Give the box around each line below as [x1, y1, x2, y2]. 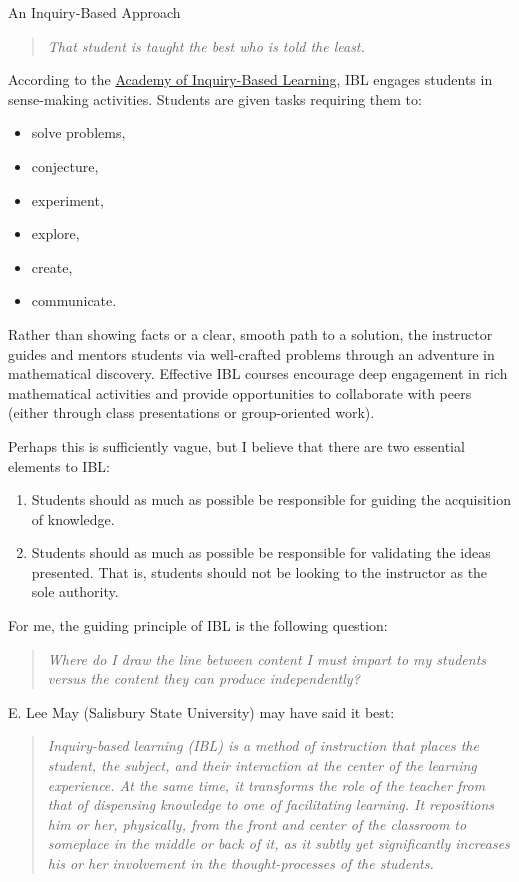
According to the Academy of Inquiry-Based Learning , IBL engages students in [8, 69, 493, 90]
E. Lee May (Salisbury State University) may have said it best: [8, 701, 395, 722]
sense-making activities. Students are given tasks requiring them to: [8, 88, 422, 109]
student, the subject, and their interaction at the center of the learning [47, 755, 477, 776]
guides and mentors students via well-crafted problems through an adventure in [8, 343, 495, 364]
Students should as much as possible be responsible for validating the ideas [31, 542, 491, 563]
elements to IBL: [8, 455, 110, 476]
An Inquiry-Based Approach [8, 2, 181, 22]
